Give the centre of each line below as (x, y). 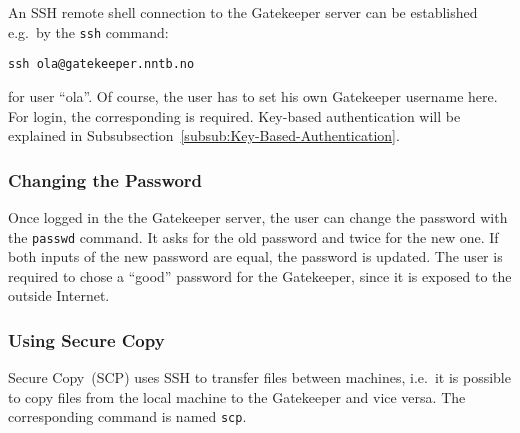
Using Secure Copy (86, 339)
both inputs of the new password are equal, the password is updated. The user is (255, 256)
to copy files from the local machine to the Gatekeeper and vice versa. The (237, 396)
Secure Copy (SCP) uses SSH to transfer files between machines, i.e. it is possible (259, 377)
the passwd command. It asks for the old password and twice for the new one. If (253, 236)
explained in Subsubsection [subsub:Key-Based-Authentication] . (204, 135)
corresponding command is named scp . (127, 416)
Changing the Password (105, 179)
